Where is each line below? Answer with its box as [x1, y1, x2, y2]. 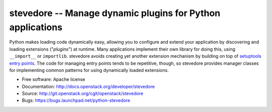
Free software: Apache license [22, 76, 86, 82]
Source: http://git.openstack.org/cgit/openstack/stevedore [22, 90, 144, 96]
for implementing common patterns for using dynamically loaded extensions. [9, 67, 169, 73]
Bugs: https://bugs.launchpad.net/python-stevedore [22, 97, 130, 103]
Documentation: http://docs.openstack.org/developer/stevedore [22, 83, 155, 89]
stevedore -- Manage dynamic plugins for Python [9, 8, 221, 19]
